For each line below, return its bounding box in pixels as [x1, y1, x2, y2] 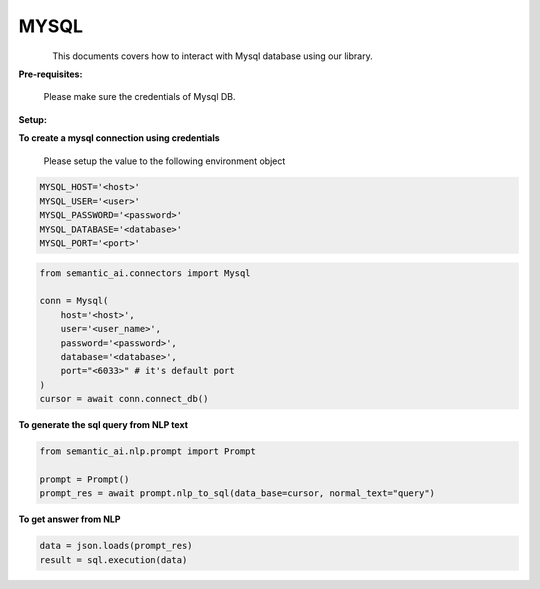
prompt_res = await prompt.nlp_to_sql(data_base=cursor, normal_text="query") [39, 488, 435, 499]
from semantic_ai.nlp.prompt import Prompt [39, 446, 257, 457]
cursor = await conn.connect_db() [39, 393, 209, 405]
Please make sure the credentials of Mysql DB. [43, 91, 236, 103]
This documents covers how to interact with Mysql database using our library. [52, 50, 374, 62]
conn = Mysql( [39, 295, 109, 307]
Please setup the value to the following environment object [43, 155, 286, 167]
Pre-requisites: [18, 68, 83, 80]
